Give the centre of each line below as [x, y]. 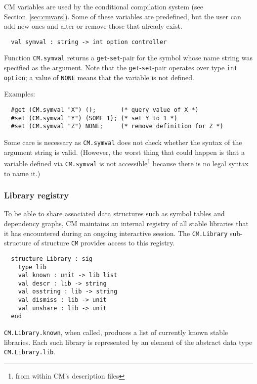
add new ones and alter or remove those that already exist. [93, 26]
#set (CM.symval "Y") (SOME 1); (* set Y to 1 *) [94, 118]
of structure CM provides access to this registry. [104, 243]
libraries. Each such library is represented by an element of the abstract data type [128, 342]
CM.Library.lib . [30, 352]
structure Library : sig [52, 259]
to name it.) [22, 173]
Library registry [37, 195]
